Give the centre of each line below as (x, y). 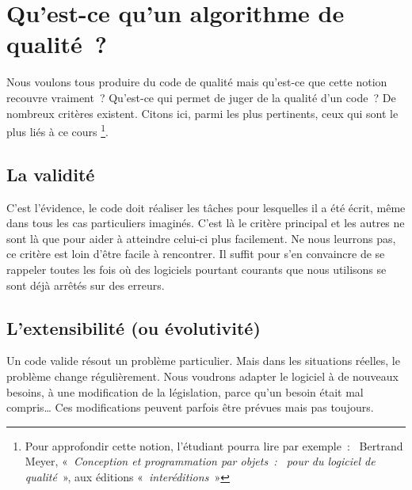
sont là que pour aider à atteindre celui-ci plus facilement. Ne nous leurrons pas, (201, 238)
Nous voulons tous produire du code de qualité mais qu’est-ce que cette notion (197, 82)
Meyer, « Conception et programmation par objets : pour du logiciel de (200, 461)
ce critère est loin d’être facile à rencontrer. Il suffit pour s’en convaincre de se (196, 254)
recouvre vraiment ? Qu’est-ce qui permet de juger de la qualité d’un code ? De (201, 97)
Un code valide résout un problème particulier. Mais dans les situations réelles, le (203, 361)
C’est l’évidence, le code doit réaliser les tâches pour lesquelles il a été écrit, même (206, 207)
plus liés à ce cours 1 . (57, 130)
